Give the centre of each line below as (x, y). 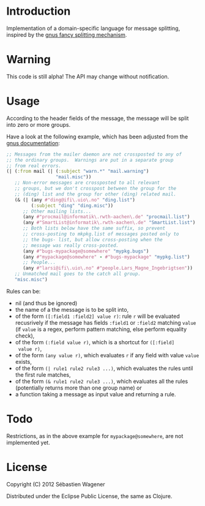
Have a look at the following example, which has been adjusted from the (97, 137)
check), (25, 336)
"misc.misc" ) (31, 280)
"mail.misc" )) (73, 177)
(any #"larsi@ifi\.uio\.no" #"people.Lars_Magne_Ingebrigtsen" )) (107, 268)
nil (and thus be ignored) (46, 303)
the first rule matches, (43, 374)
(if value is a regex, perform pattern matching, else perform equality (101, 329)
